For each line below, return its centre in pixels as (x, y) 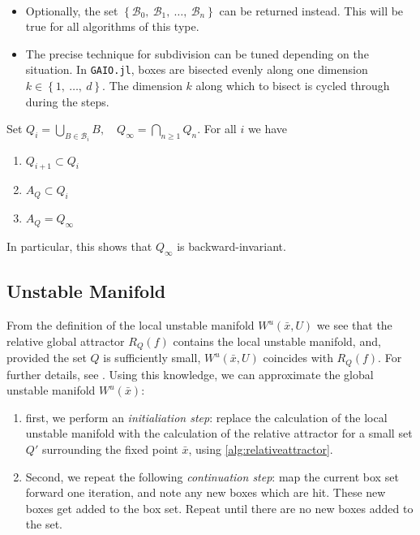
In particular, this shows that (79, 246)
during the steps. (67, 101)
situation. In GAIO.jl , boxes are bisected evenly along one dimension (197, 69)
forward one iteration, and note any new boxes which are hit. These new (206, 492)
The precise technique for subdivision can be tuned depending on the (197, 53)
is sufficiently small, (152, 358)
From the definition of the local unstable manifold (131, 325)
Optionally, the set (72, 10)
